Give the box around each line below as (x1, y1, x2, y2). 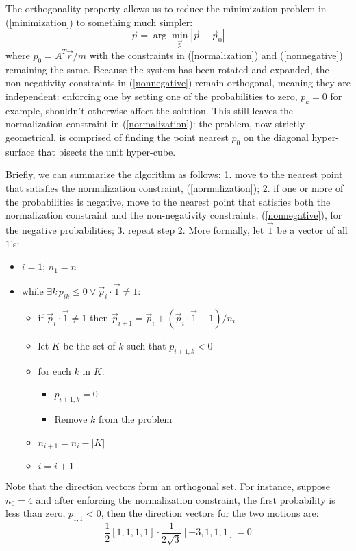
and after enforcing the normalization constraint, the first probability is (36, 492, 335, 506)
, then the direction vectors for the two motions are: (101, 506, 319, 520)
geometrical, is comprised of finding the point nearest (5, 130, 229, 144)
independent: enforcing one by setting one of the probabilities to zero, (5, 88, 298, 103)
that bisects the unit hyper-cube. (38, 144, 176, 158)
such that (127, 338, 166, 352)
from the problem (99, 411, 173, 426)
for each (38, 363, 71, 378)
